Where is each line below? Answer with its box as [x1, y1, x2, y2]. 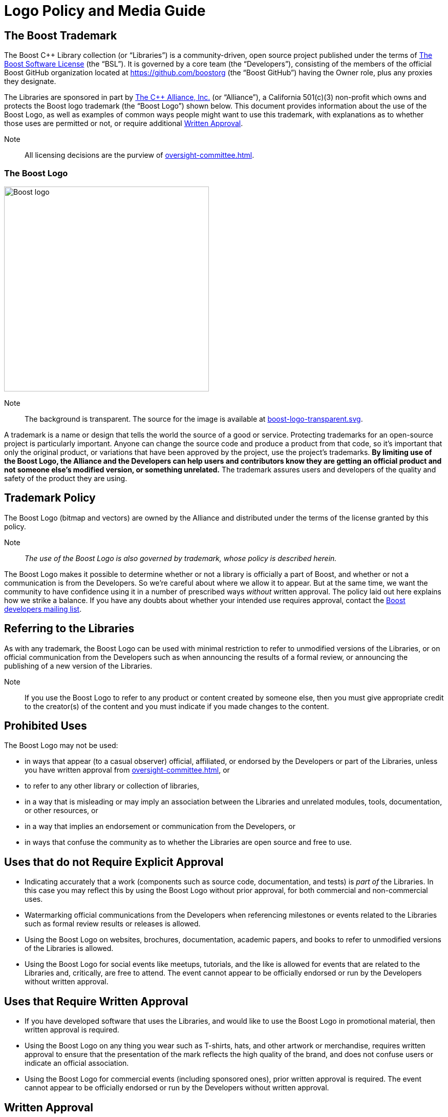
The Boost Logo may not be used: [4, 741, 118, 750]
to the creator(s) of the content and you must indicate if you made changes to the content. [25, 701, 329, 711]
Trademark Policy [4, 491, 96, 505]
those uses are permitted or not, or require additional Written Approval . [4, 119, 243, 128]
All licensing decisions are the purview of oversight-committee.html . [25, 151, 254, 160]
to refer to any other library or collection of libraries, [25, 781, 199, 791]
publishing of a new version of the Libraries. [4, 661, 153, 670]
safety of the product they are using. [4, 473, 127, 483]
